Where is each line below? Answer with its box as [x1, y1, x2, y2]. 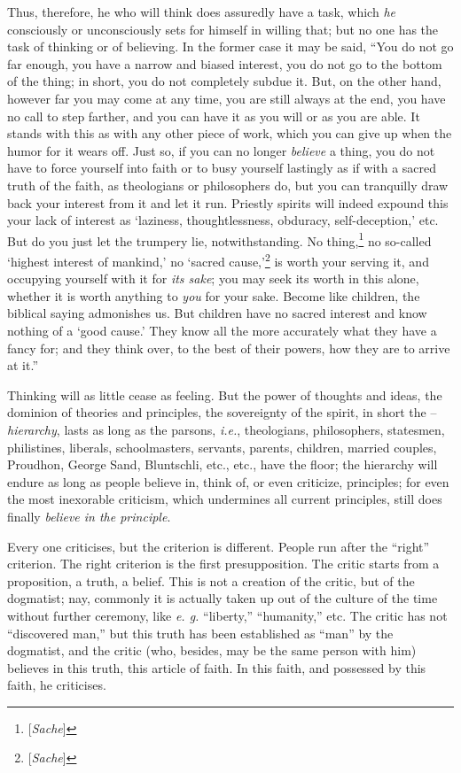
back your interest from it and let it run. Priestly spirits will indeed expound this [7, 193, 449, 212]
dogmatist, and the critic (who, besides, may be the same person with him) [7, 641, 417, 660]
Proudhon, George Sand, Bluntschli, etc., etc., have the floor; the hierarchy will [7, 455, 438, 474]
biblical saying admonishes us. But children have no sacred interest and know [7, 304, 427, 322]
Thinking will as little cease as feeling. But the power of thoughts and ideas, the [7, 385, 442, 404]
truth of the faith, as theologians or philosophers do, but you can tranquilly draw [7, 175, 449, 194]
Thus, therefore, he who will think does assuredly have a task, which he [7, 3, 395, 20]
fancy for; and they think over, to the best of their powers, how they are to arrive [7, 338, 450, 357]
